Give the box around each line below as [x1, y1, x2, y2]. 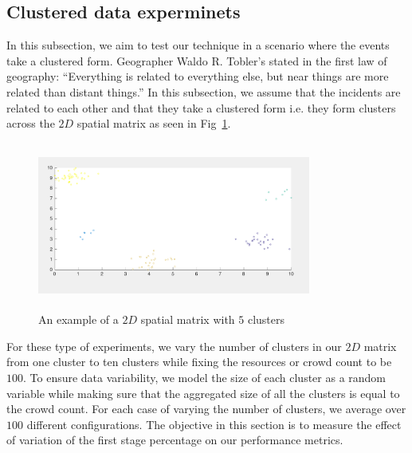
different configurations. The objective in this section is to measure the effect [26, 416, 402, 432]
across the [6, 115, 55, 132]
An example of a [38, 311, 119, 328]
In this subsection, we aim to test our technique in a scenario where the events [6, 37, 390, 53]
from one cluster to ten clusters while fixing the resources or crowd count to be [6, 353, 392, 370]
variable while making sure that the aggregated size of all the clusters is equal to [6, 384, 400, 401]
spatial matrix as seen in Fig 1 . [77, 115, 231, 132]
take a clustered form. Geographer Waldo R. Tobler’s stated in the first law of [6, 52, 387, 69]
